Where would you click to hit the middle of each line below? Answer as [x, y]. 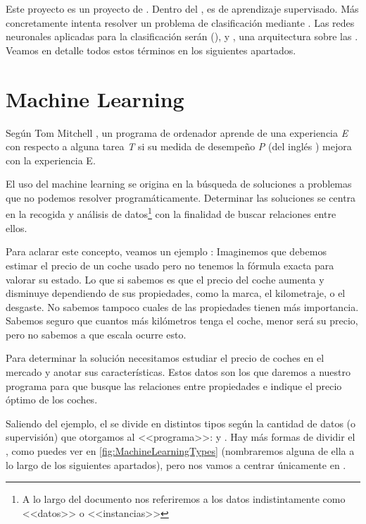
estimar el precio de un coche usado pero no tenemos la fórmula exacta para [170, 265]
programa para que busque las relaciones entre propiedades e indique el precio [174, 385]
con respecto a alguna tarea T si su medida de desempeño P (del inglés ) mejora [179, 146]
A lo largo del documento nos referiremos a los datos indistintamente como [184, 499]
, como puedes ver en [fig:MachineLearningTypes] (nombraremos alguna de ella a [180, 451]
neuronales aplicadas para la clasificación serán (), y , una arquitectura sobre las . [182, 36]
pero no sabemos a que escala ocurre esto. [96, 334]
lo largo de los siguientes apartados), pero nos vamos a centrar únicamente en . [176, 464]
